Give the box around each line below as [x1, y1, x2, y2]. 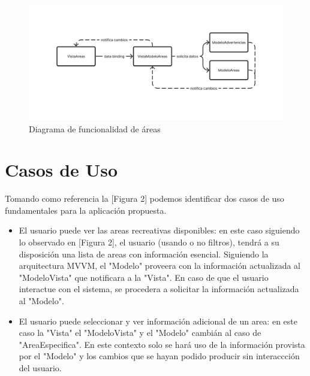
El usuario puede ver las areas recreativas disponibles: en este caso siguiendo [19, 224, 300, 236]
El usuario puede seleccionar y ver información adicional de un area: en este [19, 314, 297, 327]
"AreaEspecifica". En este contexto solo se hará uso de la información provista [19, 338, 305, 350]
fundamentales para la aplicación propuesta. [5, 204, 167, 216]
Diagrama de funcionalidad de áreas [29, 122, 161, 135]
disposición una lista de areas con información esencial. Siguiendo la [19, 247, 269, 260]
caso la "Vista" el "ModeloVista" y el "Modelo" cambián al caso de [19, 326, 261, 339]
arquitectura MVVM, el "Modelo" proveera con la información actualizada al [19, 259, 300, 272]
